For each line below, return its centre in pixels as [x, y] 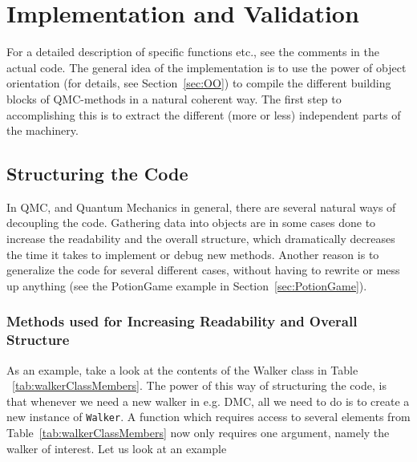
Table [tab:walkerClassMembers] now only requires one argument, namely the [198, 433]
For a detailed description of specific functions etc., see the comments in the [193, 52]
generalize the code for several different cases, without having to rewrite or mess [203, 270]
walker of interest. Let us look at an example [117, 448]
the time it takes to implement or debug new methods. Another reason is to [193, 254]
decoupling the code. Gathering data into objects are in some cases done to [191, 223]
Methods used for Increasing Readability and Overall [182, 321]
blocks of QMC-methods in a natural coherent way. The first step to [174, 98]
